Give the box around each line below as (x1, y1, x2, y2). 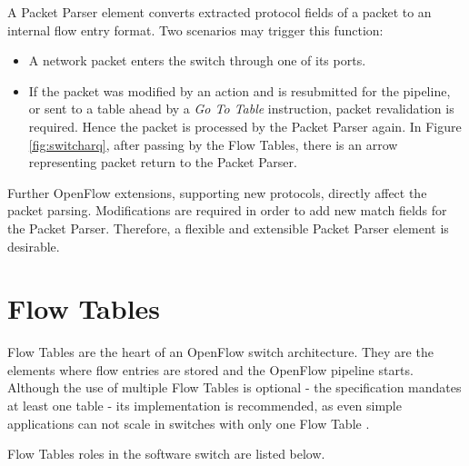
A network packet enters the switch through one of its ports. (28, 51, 366, 70)
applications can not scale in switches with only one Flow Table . (7, 413, 370, 432)
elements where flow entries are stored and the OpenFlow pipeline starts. (7, 360, 414, 379)
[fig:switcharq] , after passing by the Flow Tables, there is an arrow (28, 134, 398, 154)
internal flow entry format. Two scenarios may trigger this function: (7, 20, 384, 39)
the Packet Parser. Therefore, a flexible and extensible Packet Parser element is (7, 218, 449, 237)
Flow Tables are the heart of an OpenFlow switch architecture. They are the (7, 342, 434, 362)
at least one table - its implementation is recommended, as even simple (7, 396, 402, 415)
